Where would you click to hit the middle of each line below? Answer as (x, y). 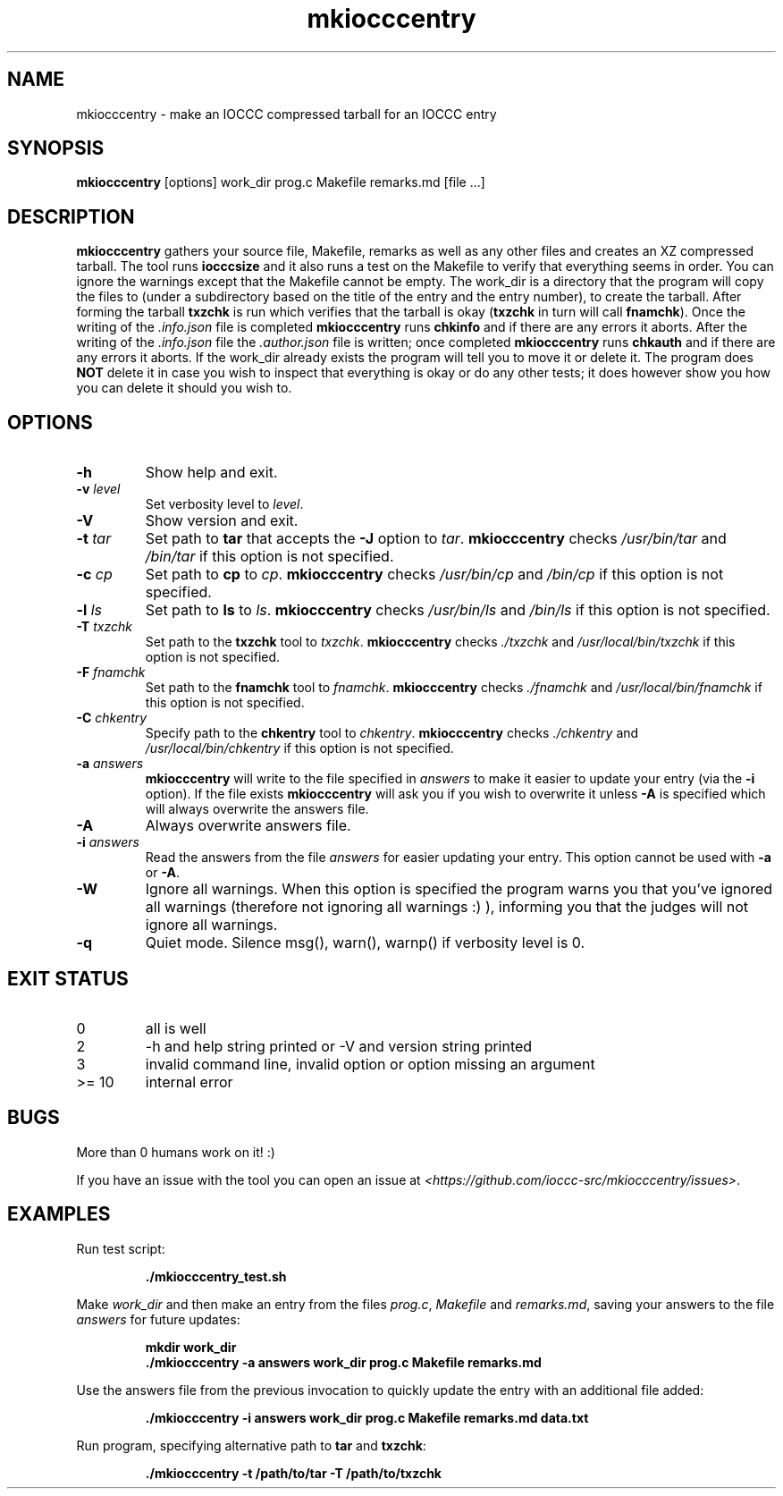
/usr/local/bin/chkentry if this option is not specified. (299, 748)
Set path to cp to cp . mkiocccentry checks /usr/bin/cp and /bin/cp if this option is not (434, 575)
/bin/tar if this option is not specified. (269, 557)
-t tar (94, 539)
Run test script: (121, 1248)
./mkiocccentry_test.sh (216, 1276)
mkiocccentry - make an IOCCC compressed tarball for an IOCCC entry (286, 114)
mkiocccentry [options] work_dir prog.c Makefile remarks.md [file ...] (281, 182)
